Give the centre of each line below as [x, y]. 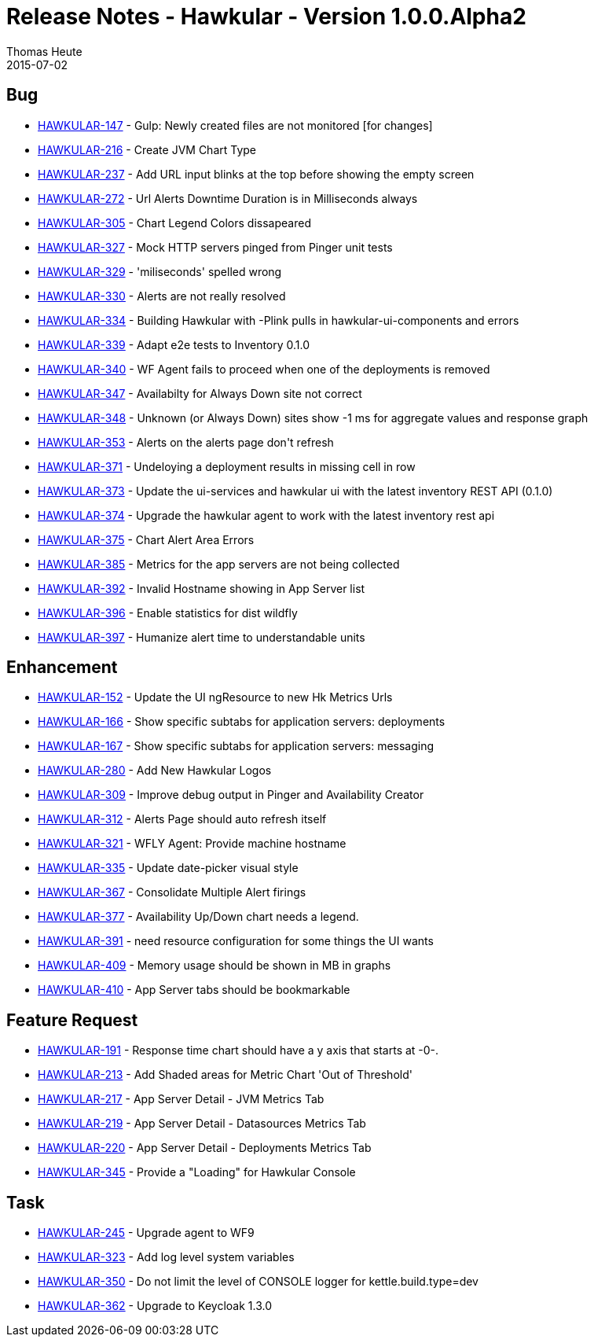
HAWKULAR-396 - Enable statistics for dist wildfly [168, 613]
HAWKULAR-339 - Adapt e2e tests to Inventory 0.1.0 [174, 344]
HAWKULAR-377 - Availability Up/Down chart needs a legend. [198, 917]
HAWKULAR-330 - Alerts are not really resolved [162, 296]
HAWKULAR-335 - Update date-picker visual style [168, 868]
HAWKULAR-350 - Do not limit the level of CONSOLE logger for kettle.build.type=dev [258, 1282]
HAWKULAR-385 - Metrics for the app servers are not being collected [219, 564]
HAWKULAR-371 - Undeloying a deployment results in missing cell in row [227, 466]
